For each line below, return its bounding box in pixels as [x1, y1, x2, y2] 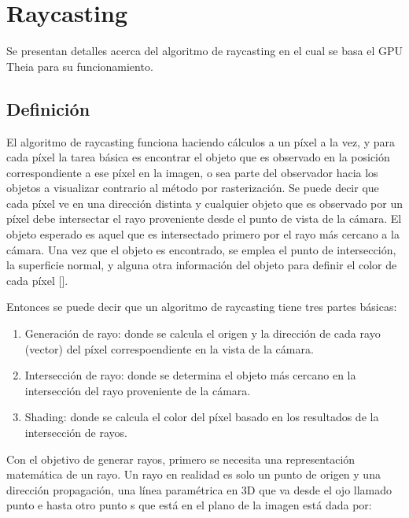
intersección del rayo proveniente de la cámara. [24, 382, 251, 398]
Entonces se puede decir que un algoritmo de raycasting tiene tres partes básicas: [6, 298, 397, 315]
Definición [6, 96, 90, 120]
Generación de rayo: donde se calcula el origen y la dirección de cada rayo [24, 325, 381, 342]
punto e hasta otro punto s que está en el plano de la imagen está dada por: [6, 497, 372, 513]
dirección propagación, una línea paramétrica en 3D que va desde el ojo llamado [6, 481, 392, 498]
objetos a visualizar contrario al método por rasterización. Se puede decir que [6, 179, 379, 196]
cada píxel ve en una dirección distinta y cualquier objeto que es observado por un [6, 194, 403, 211]
